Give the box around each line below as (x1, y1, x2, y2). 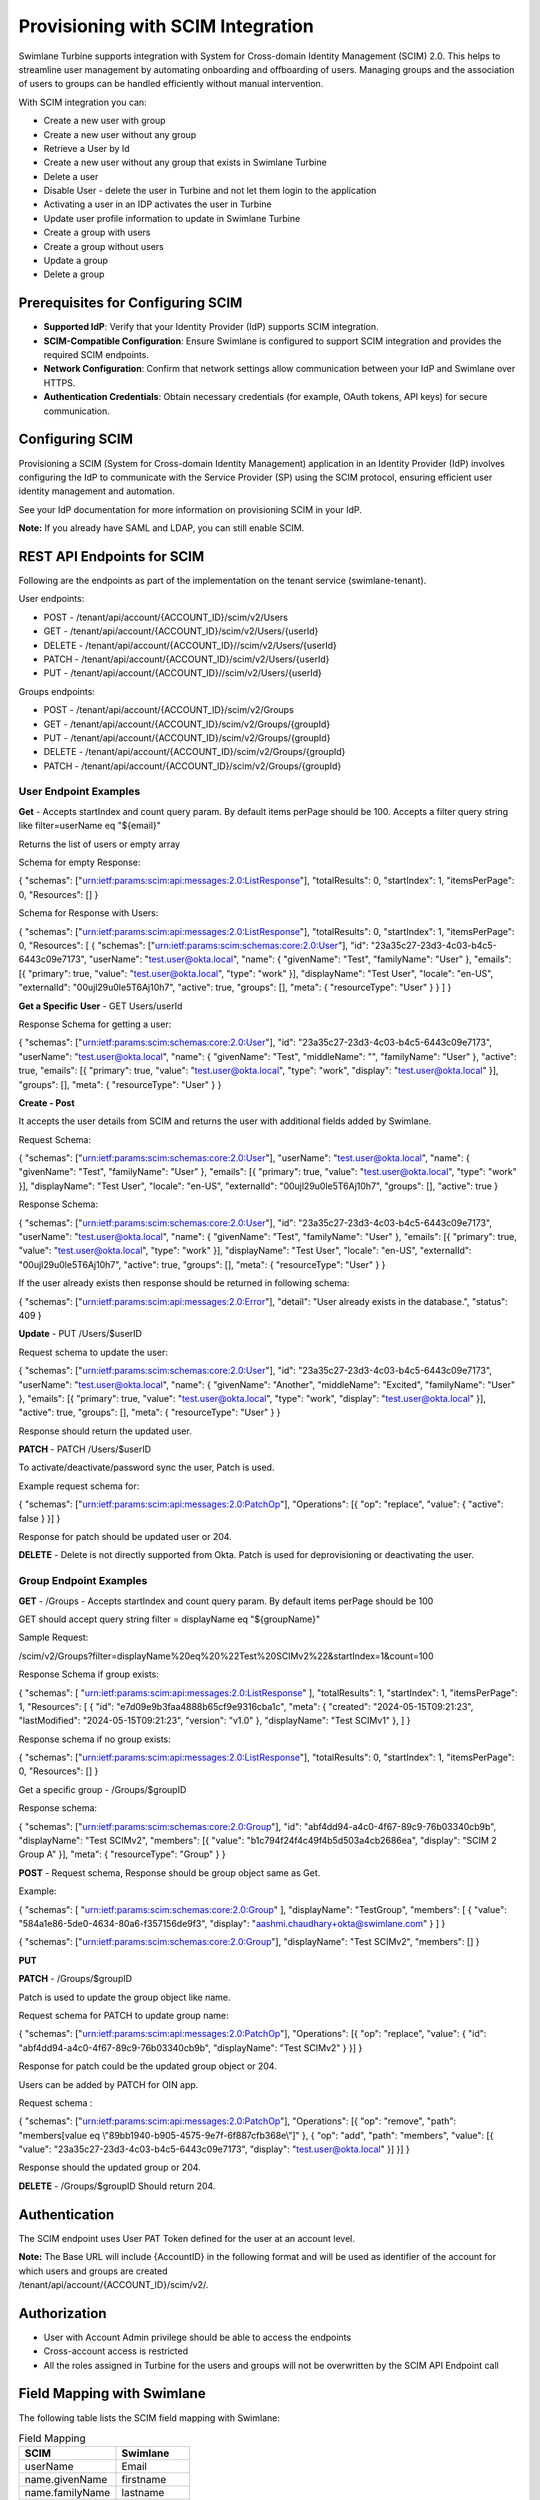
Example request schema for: (18, 1480, 140, 1492)
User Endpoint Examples (18, 785, 141, 799)
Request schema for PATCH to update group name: (18, 2009, 229, 2021)
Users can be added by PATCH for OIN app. (18, 2078, 199, 2090)
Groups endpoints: (18, 685, 95, 697)
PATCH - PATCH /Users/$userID (18, 1443, 152, 1455)
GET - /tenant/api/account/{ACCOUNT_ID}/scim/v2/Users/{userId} (43, 625, 319, 637)
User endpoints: (18, 593, 85, 605)
